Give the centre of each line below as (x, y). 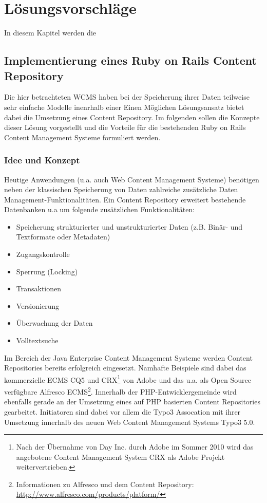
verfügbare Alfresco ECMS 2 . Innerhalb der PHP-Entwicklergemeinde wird (120, 391)
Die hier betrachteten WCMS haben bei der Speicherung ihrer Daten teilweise (127, 97)
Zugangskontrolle (43, 254)
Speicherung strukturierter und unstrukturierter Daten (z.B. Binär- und (129, 226)
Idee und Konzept (42, 160)
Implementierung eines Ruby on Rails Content (130, 60)
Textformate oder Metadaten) (63, 237)
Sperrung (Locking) (47, 271)
